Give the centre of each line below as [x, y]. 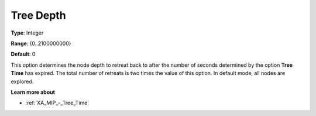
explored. [22, 81]
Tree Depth [39, 15]
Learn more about [33, 92]
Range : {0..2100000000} [41, 43]
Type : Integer [27, 33]
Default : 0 [23, 54]
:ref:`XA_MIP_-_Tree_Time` [57, 103]
